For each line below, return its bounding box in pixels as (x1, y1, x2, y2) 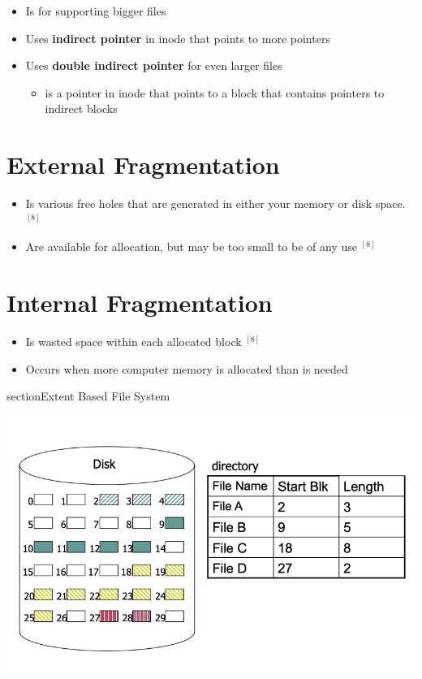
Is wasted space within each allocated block (25, 333, 242, 349)
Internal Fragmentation (6, 286, 273, 319)
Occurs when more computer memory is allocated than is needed (25, 360, 348, 377)
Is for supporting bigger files (25, 2, 166, 19)
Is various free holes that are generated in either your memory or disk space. (25, 195, 406, 212)
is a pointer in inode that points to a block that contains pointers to (45, 84, 385, 101)
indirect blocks (45, 100, 118, 117)
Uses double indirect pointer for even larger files (25, 57, 282, 74)
